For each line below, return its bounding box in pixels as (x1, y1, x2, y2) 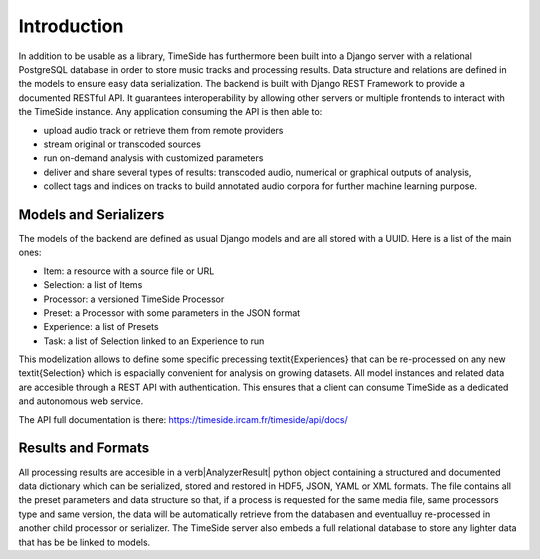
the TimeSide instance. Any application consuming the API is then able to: (18, 106, 323, 118)
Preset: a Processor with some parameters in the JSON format (43, 306, 301, 319)
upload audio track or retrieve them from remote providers (43, 124, 284, 136)
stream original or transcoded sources (43, 138, 202, 150)
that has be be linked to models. (18, 536, 151, 548)
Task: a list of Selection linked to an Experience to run (43, 335, 265, 347)
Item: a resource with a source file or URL (43, 265, 215, 277)
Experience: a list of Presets (43, 321, 159, 333)
